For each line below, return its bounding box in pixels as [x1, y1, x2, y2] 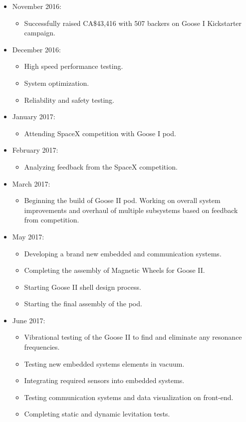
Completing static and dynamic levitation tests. [24, 409, 170, 419]
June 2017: [12, 315, 45, 325]
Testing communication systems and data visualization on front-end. [24, 392, 234, 402]
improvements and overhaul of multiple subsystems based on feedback [24, 205, 238, 215]
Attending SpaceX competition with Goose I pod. [24, 128, 176, 138]
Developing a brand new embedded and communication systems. [24, 248, 222, 258]
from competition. [24, 214, 79, 225]
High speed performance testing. [24, 61, 123, 71]
